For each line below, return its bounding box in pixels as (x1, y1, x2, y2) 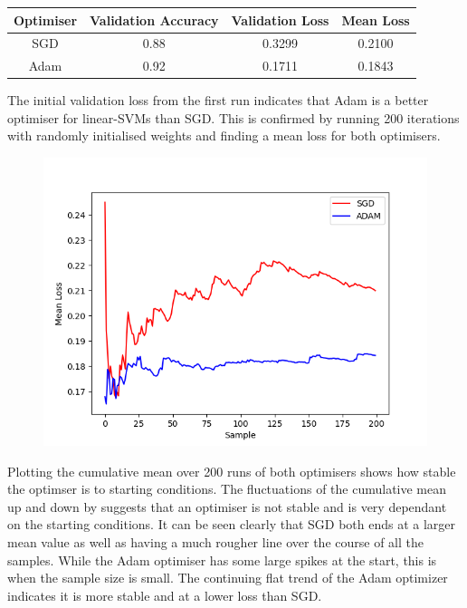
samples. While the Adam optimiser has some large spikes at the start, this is (7, 550, 437, 569)
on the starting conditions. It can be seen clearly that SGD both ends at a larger (7, 515, 456, 534)
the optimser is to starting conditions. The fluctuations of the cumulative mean (7, 479, 447, 498)
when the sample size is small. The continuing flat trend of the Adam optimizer (7, 568, 448, 587)
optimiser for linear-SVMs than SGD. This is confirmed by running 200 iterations (7, 108, 460, 127)
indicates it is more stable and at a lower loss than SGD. (7, 585, 322, 604)
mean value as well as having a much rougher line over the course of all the (7, 533, 424, 552)
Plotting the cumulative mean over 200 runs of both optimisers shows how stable (7, 461, 456, 480)
